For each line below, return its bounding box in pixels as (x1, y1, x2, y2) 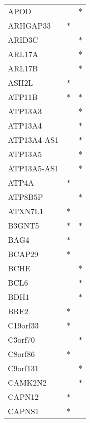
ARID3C (8, 34, 38, 45)
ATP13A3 (8, 105, 42, 117)
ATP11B (8, 91, 38, 102)
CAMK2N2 (8, 377, 47, 388)
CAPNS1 (8, 405, 39, 417)
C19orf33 (8, 320, 39, 331)
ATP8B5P (8, 191, 43, 202)
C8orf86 (8, 348, 35, 359)
